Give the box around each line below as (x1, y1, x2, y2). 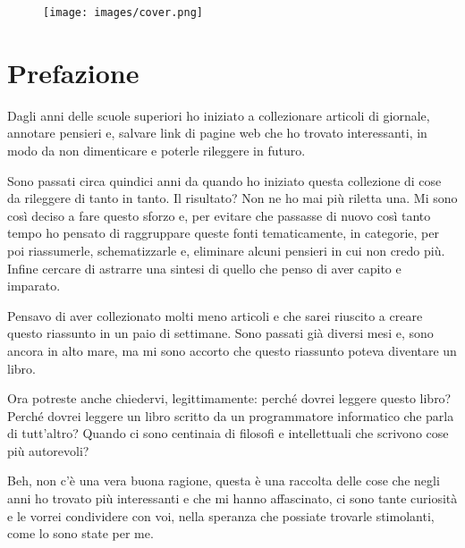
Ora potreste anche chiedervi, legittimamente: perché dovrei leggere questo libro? (7, 389, 452, 408)
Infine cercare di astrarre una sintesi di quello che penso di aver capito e (7, 258, 402, 277)
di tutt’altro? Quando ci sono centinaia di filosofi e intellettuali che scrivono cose (7, 424, 449, 443)
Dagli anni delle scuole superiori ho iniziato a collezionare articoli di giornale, (7, 105, 430, 124)
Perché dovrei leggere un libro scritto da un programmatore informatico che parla (7, 406, 454, 425)
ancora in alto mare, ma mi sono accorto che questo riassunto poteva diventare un (7, 341, 457, 359)
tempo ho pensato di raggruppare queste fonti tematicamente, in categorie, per (7, 223, 439, 242)
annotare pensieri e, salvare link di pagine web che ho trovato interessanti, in (7, 123, 427, 142)
